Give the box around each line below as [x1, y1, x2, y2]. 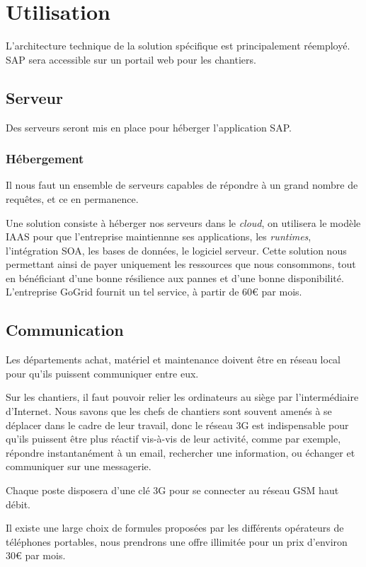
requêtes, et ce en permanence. [6, 191, 139, 206]
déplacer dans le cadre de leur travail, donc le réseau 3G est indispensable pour [6, 417, 349, 432]
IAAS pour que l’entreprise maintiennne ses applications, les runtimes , [6, 229, 311, 244]
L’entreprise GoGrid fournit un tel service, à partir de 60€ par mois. [6, 284, 302, 299]
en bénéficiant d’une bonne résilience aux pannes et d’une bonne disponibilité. [6, 270, 344, 285]
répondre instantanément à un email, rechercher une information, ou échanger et [6, 445, 355, 460]
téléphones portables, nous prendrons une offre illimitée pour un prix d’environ [6, 534, 348, 549]
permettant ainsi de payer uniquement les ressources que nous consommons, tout [6, 257, 356, 271]
